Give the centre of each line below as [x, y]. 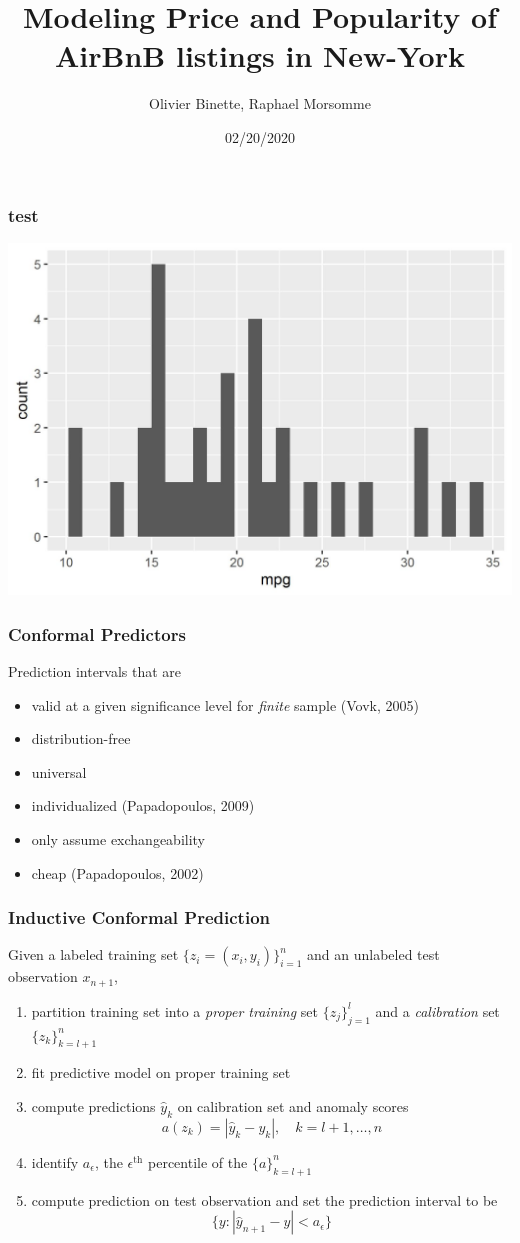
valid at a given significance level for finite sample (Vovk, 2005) [225, 704]
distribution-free [81, 738]
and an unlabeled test [373, 954]
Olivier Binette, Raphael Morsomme [260, 103]
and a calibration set [437, 1010]
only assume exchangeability [118, 838]
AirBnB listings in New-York [260, 55]
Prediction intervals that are [95, 671]
